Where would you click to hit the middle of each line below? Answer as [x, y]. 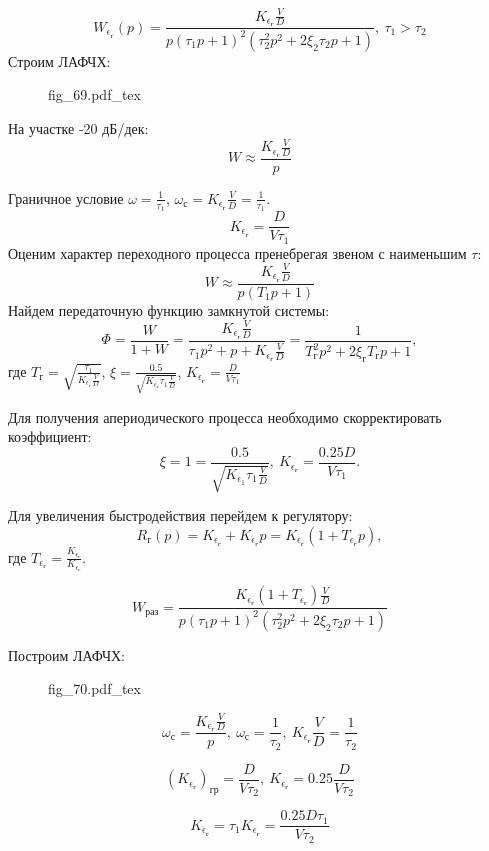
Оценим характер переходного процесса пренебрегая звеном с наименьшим [237, 252]
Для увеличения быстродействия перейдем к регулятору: [180, 515]
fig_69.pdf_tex [94, 94]
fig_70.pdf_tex [94, 688]
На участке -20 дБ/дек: [78, 127]
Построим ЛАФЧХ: [66, 654]
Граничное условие [66, 197]
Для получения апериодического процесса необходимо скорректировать [225, 416]
